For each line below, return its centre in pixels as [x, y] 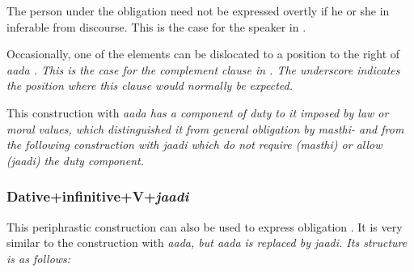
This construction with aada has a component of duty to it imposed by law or [198, 112]
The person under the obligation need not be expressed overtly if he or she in [198, 11]
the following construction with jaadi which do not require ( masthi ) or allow [194, 144]
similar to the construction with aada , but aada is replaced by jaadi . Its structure [207, 242]
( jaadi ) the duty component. [75, 160]
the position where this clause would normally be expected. [150, 85]
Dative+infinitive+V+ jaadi [98, 196]
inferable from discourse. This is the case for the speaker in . [156, 26]
